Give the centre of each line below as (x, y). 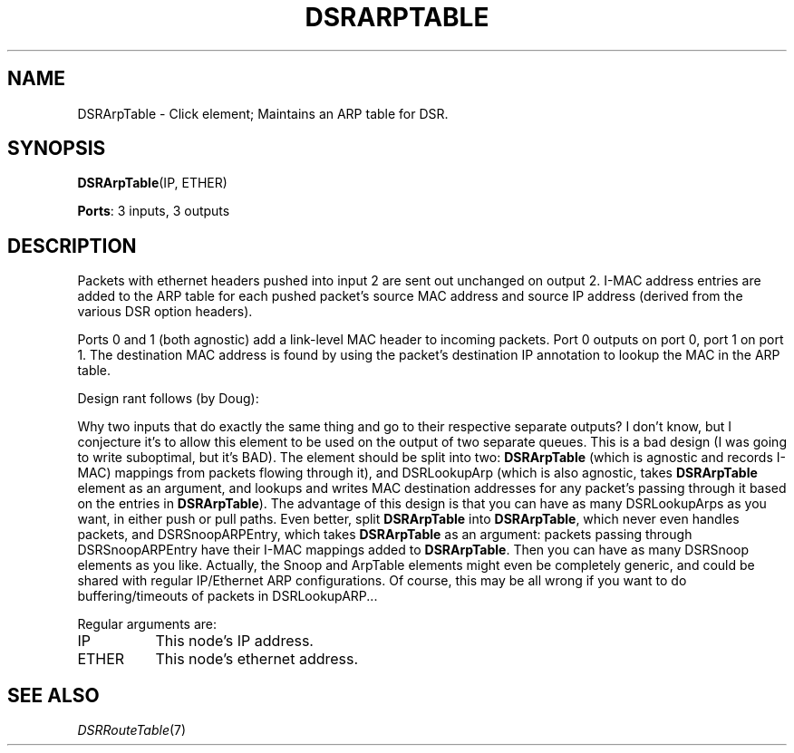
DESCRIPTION (72, 246)
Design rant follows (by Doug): (168, 399)
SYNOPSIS (57, 149)
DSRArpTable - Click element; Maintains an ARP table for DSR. (263, 113)
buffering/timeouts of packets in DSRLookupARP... (228, 596)
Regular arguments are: (147, 624)
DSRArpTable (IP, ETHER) (152, 183)
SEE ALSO (53, 695)
